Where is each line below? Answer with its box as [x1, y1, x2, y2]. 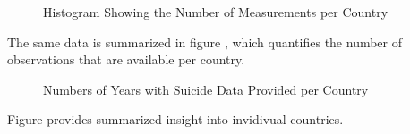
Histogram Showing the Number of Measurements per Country [43, 3, 389, 21]
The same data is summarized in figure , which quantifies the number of [7, 32, 403, 51]
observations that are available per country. [7, 50, 245, 69]
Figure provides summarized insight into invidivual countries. [7, 110, 344, 129]
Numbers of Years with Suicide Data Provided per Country [43, 80, 369, 98]
